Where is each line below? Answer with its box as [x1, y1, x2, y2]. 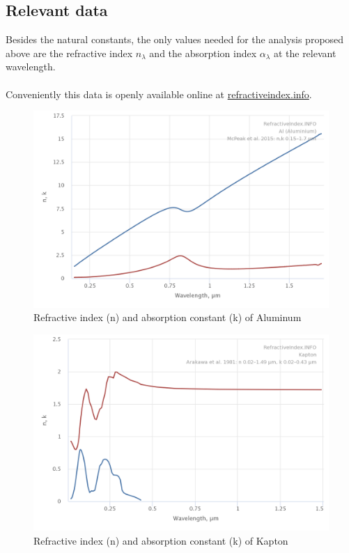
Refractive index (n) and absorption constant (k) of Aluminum [33, 310, 302, 325]
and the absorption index [149, 45, 257, 60]
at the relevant [273, 45, 336, 60]
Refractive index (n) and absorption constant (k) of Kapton [33, 533, 288, 547]
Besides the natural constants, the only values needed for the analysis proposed [6, 32, 344, 47]
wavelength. [6, 59, 56, 74]
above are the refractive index [6, 45, 133, 60]
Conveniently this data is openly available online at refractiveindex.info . [6, 86, 312, 101]
